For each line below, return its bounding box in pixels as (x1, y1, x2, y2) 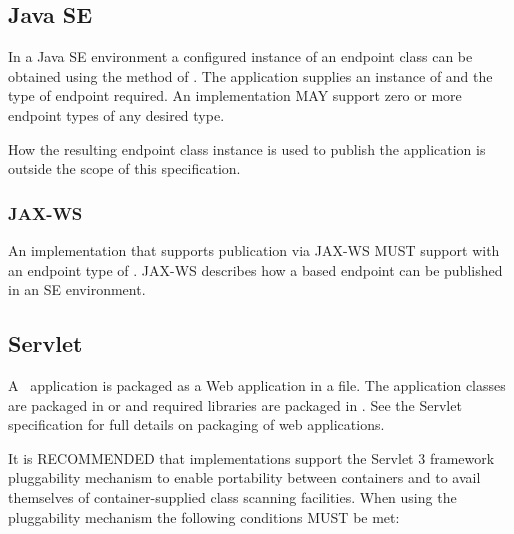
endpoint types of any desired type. (8, 104, 225, 125)
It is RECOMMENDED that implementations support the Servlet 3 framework (8, 447, 495, 468)
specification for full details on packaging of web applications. (8, 414, 385, 435)
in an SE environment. (8, 279, 146, 300)
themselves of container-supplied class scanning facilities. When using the (8, 486, 457, 507)
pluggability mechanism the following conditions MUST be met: (8, 506, 400, 527)
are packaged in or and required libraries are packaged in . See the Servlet (8, 394, 462, 415)
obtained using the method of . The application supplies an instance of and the (8, 65, 493, 86)
